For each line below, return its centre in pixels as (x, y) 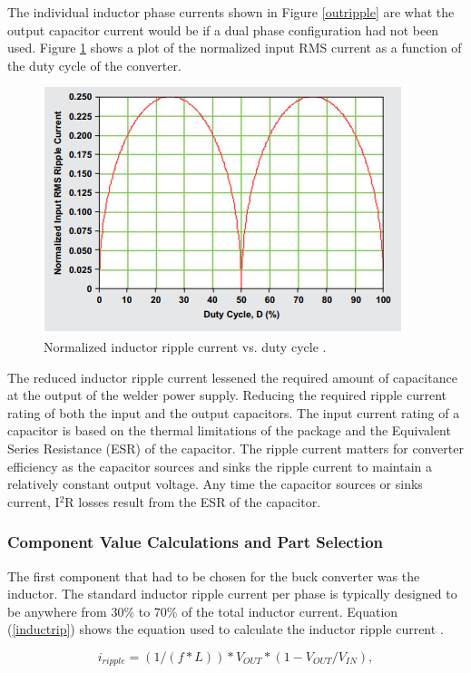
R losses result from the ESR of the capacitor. (193, 501)
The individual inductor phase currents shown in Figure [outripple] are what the (231, 12)
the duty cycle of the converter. (94, 65)
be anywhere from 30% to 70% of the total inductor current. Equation (203, 611)
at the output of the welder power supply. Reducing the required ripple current (227, 395)
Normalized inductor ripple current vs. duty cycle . (185, 346)
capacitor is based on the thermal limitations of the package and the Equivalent (229, 430)
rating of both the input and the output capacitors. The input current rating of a (234, 412)
